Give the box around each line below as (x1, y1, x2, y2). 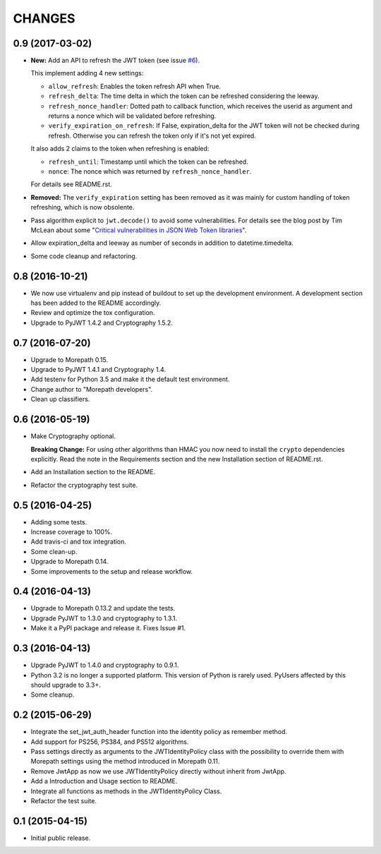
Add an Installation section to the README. (30, 468, 156, 476)
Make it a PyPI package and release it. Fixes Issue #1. (30, 624, 186, 632)
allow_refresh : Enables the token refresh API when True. (48, 82, 222, 90)
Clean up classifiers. (30, 395, 90, 404)
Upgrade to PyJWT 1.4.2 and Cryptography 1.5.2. (30, 318, 173, 327)
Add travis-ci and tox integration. (30, 537, 127, 546)
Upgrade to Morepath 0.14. (30, 558, 109, 566)
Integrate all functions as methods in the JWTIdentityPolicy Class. (30, 787, 222, 795)
